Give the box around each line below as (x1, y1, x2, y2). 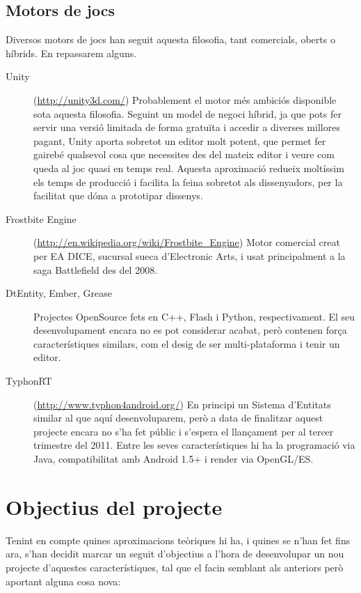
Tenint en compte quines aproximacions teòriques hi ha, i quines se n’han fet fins (6, 532, 351, 547)
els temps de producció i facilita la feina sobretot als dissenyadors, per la (33, 174, 343, 189)
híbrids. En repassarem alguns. (6, 45, 137, 60)
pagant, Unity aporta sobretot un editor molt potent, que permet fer (33, 133, 326, 148)
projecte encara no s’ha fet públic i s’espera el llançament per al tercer (33, 424, 334, 438)
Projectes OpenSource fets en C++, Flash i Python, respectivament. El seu (33, 309, 355, 323)
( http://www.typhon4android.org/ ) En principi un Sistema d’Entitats (33, 396, 331, 411)
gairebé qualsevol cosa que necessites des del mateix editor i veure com (33, 147, 335, 162)
